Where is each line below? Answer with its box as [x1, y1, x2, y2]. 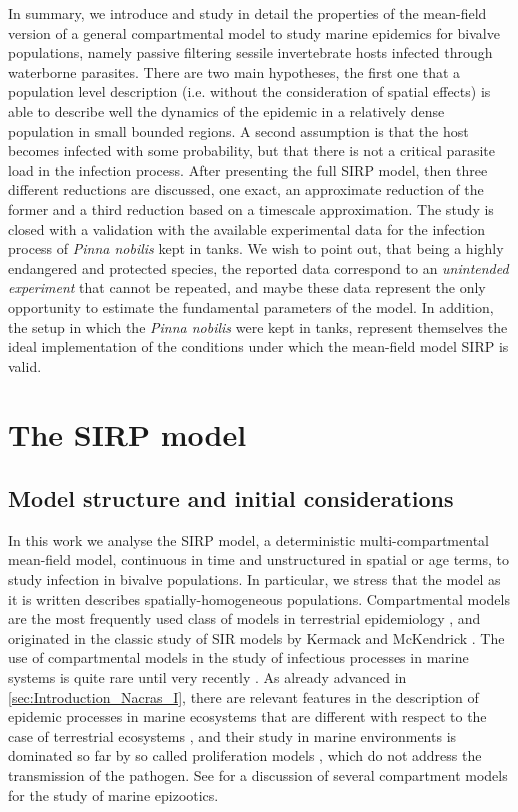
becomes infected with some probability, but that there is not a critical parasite [8, 140, 495, 161]
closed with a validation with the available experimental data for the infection [8, 218, 485, 239]
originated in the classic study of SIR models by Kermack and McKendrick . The [8, 627, 505, 648]
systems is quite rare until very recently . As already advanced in [8, 667, 407, 688]
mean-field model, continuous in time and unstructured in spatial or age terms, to [8, 549, 509, 570]
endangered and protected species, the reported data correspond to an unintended [8, 257, 509, 278]
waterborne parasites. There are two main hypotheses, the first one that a [8, 61, 461, 82]
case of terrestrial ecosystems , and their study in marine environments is [8, 725, 457, 746]
